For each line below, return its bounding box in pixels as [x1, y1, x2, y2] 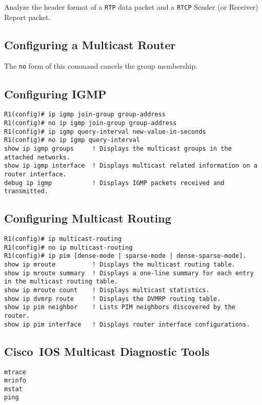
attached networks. [4, 153, 70, 161]
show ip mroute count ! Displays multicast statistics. [4, 287, 210, 294]
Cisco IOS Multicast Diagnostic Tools [4, 343, 210, 359]
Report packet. [4, 11, 51, 22]
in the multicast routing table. [4, 278, 118, 286]
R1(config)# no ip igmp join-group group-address [4, 119, 177, 127]
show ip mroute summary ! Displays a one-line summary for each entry [4, 269, 254, 277]
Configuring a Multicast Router [4, 36, 176, 52]
